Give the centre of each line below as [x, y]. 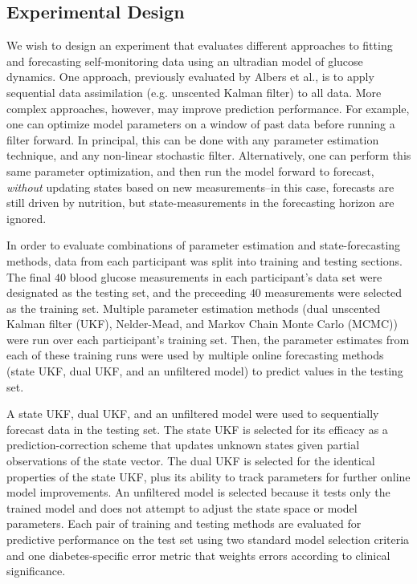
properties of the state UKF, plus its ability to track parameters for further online [208, 476]
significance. [36, 571]
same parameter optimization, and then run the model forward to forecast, [190, 170]
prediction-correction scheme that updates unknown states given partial [183, 445]
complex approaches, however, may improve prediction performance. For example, [208, 108]
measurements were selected [333, 292]
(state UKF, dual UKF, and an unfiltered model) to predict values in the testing [205, 371]
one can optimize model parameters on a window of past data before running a [201, 124]
